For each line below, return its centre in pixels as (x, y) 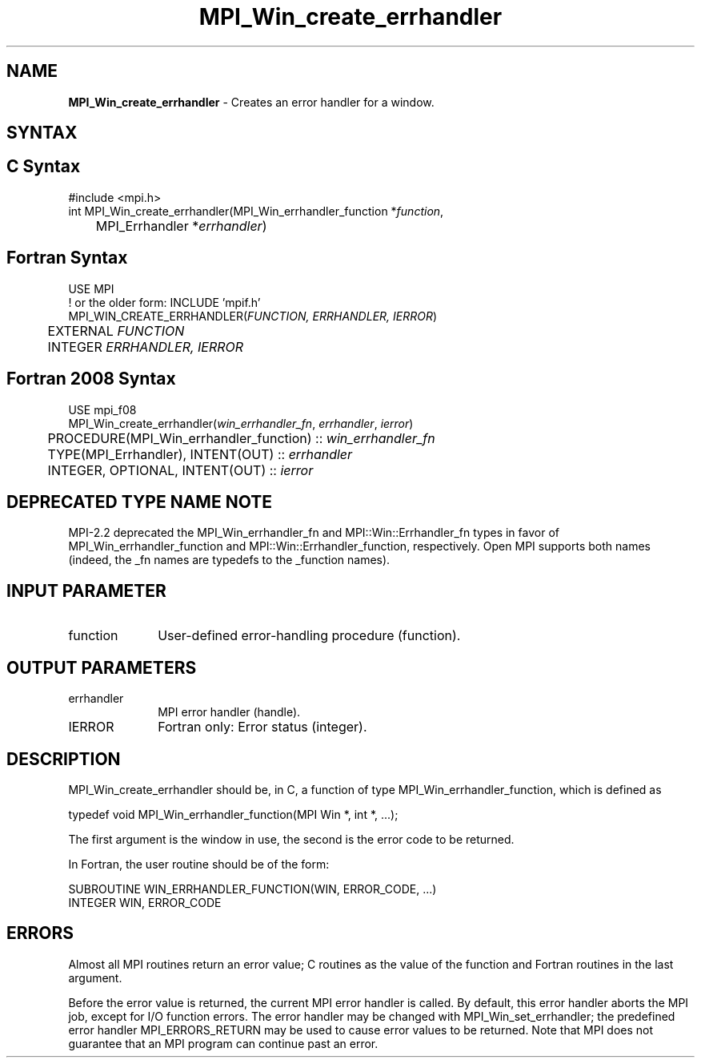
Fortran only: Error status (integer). (262, 727)
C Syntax (44, 167)
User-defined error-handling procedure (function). (309, 636)
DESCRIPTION (64, 759)
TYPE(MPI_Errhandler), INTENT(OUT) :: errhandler (200, 454)
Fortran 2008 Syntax (91, 379)
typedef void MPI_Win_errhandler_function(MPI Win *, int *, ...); (233, 814)
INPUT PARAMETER (86, 590)
